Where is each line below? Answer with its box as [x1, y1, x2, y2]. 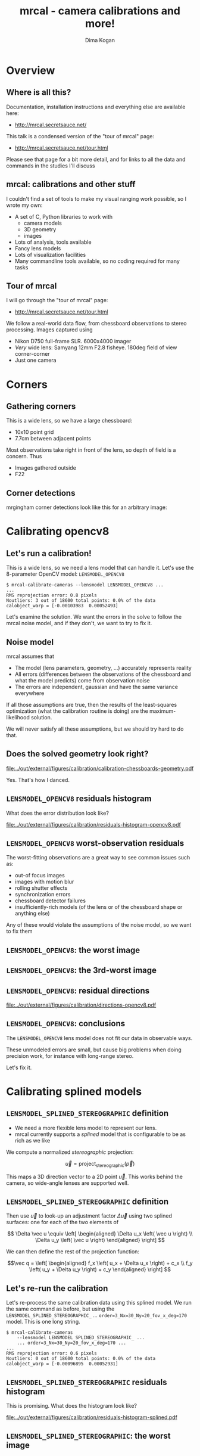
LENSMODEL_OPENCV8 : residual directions [6, 985, 150, 996]
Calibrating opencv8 [6, 524, 110, 538]
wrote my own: [6, 201, 43, 209]
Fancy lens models [14, 244, 61, 252]
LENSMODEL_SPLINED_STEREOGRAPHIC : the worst [6, 1431, 171, 1441]
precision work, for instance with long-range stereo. [6, 1052, 134, 1059]
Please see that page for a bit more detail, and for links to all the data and [6, 156, 186, 163]
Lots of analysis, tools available [14, 238, 92, 246]
